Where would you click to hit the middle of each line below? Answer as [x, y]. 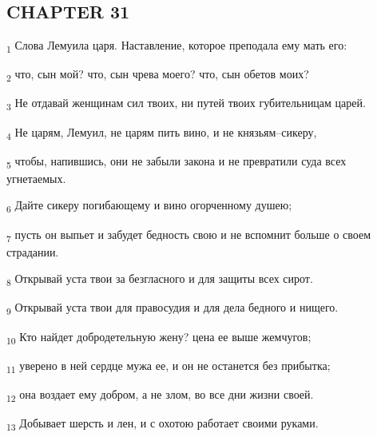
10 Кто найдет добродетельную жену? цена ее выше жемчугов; [159, 337]
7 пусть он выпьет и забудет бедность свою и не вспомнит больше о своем [189, 235]
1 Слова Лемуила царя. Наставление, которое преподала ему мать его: [177, 46]
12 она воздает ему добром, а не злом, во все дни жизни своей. [160, 395]
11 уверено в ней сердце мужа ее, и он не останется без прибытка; [169, 366]
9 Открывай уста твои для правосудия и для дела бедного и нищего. [173, 308]
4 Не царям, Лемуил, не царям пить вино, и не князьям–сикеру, [162, 133]
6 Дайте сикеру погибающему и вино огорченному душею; [149, 206]
